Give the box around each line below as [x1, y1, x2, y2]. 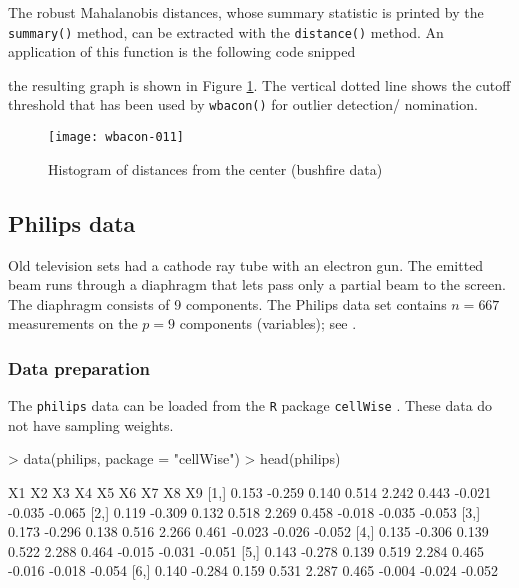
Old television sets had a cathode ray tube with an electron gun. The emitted [8, 254, 484, 275]
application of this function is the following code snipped [8, 41, 356, 62]
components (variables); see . [179, 313, 357, 334]
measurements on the [8, 313, 138, 334]
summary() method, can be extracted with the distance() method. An [8, 21, 444, 42]
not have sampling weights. [8, 414, 174, 435]
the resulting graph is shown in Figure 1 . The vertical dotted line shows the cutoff [8, 74, 511, 95]
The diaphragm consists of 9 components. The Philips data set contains [8, 293, 447, 314]
